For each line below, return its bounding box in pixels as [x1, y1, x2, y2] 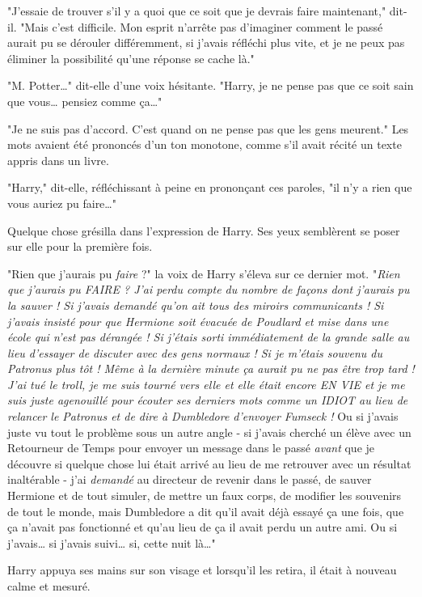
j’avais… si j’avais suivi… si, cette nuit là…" [7, 534, 216, 551]
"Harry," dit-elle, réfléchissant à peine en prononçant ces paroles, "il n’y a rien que [7, 179, 412, 196]
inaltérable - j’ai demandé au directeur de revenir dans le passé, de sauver [7, 471, 372, 488]
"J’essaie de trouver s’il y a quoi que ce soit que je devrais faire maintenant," [7, 2, 386, 19]
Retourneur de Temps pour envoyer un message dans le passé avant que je [7, 439, 375, 456]
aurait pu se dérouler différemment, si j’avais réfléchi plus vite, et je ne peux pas [7, 34, 405, 51]
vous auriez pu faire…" [7, 194, 116, 211]
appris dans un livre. [7, 151, 109, 168]
